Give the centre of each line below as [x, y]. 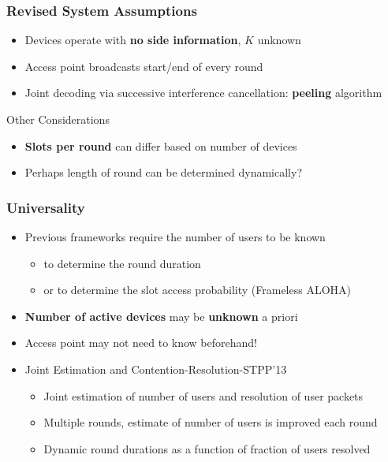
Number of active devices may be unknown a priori [161, 316]
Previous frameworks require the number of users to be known [175, 237]
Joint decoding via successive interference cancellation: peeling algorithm [203, 93]
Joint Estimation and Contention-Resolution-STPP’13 [156, 369]
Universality [46, 207]
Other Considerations [58, 119]
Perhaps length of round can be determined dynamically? [163, 172]
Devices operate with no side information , [133, 40]
